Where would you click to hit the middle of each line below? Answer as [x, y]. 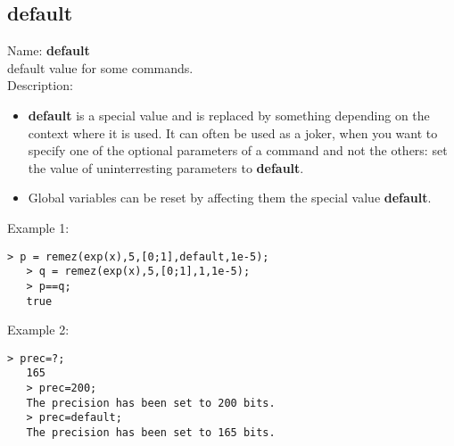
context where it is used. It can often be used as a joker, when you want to [233, 132]
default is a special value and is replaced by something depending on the [229, 115]
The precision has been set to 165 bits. [151, 433]
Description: [40, 85]
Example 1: [38, 227]
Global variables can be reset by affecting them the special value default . [230, 198]
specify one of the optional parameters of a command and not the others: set [238, 150]
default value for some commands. [100, 67]
